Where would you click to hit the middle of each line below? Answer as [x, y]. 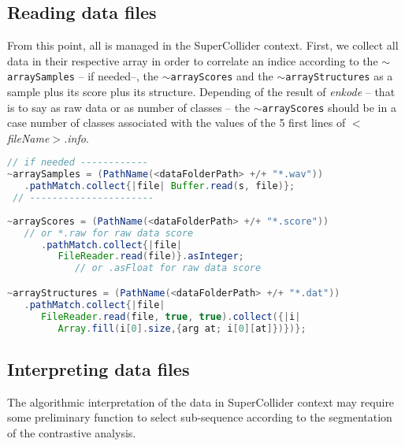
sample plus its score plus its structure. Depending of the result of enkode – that [201, 92]
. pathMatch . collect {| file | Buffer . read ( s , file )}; [160, 186]
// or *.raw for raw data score [109, 233]
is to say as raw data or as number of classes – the [129, 107]
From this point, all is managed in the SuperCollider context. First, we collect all [203, 45]
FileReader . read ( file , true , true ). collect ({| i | [171, 316]
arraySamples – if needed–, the [83, 76]
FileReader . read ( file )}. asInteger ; [151, 256]
